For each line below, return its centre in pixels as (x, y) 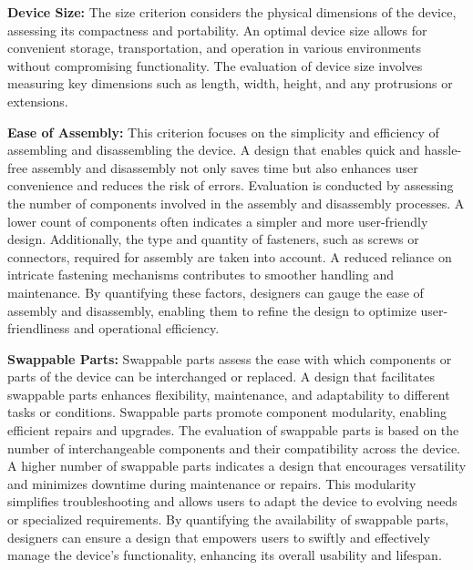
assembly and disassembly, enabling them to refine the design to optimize (212, 310)
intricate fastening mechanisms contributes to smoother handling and (201, 275)
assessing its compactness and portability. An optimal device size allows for (217, 30)
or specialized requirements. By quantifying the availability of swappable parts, (228, 519)
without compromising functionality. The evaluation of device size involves (215, 65)
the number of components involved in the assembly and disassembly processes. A (236, 203)
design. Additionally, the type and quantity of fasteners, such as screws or (213, 239)
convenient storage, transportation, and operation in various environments (215, 48)
